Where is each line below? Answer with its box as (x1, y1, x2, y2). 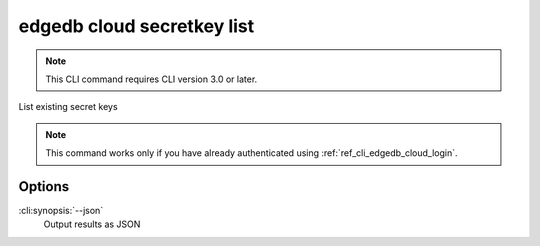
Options (18, 178, 70, 195)
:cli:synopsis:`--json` (18, 205, 104, 217)
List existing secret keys (18, 101, 119, 113)
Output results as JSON (43, 218, 141, 230)
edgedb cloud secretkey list (18, 15, 255, 37)
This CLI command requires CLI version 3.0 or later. (45, 73, 258, 85)
